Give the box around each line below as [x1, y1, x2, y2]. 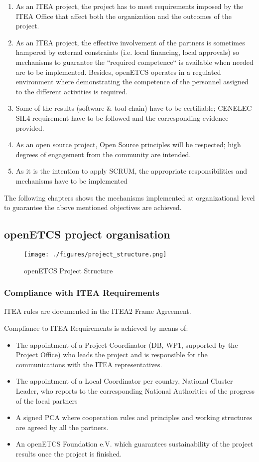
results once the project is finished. [15, 448, 122, 459]
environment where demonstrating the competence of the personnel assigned [15, 76, 249, 87]
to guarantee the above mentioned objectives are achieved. [4, 202, 182, 213]
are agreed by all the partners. [15, 422, 109, 432]
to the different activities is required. [15, 86, 128, 96]
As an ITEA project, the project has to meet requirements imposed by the [15, 1, 244, 11]
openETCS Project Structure [24, 265, 113, 275]
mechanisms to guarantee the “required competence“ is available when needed [15, 56, 254, 67]
